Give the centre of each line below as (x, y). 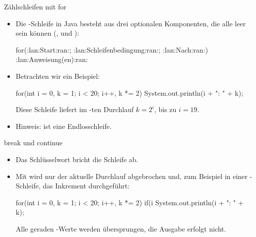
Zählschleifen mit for (35, 6)
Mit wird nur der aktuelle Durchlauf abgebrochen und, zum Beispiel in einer (131, 176)
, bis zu (165, 109)
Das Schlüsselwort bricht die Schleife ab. (77, 159)
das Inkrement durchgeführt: (86, 186)
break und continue (33, 143)
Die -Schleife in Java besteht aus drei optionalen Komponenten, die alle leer (131, 23)
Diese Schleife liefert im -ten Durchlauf (75, 109)
